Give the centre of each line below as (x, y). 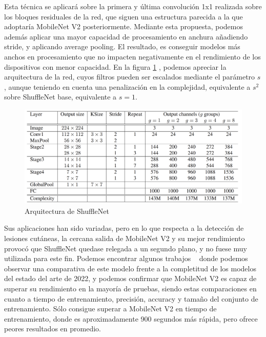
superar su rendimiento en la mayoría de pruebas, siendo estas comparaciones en (130, 288)
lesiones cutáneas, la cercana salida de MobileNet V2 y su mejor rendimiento (125, 238)
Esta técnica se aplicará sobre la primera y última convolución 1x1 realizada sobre (133, 6)
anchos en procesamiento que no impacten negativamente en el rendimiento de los (132, 56)
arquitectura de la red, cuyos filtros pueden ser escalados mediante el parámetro (130, 77)
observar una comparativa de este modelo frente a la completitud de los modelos (130, 268)
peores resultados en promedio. (53, 329)
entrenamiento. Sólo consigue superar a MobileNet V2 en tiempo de (110, 309)
